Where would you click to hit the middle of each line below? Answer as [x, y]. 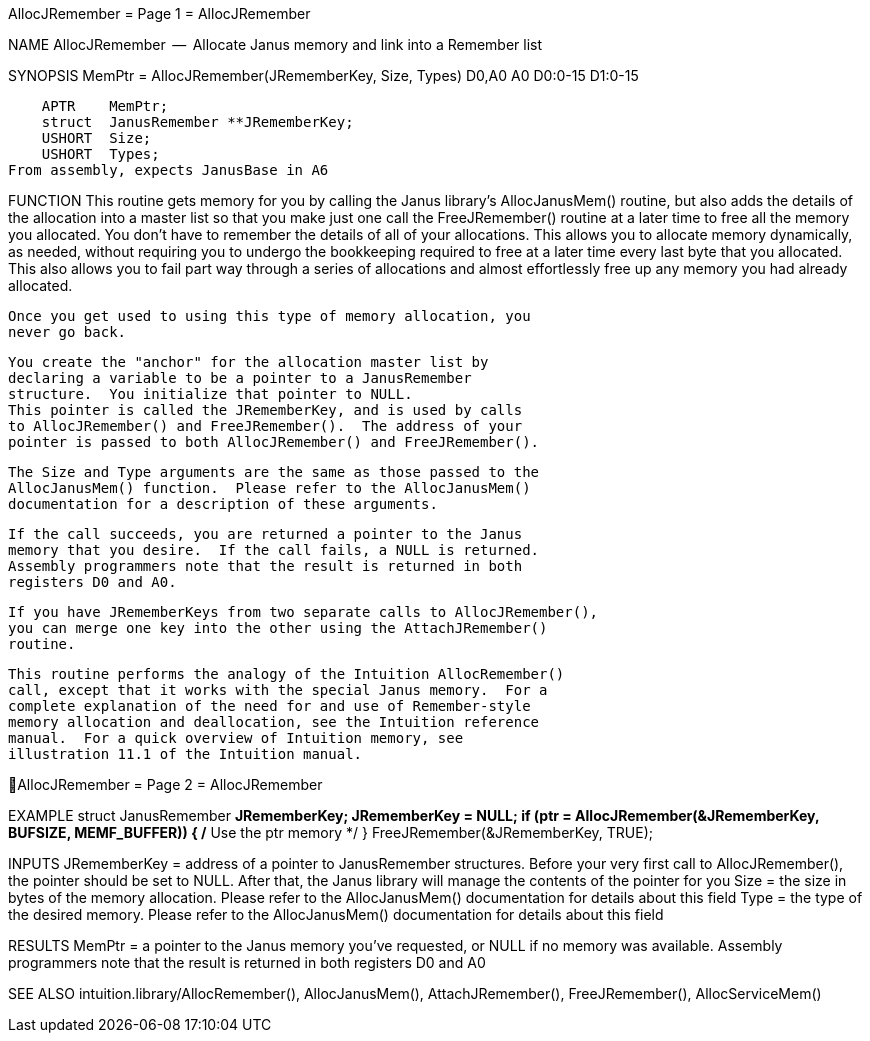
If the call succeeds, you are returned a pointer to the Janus [265, 534]
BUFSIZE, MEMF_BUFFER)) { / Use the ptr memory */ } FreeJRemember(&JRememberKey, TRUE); [330, 832]
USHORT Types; [100, 154]
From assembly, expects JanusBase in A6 [168, 170]
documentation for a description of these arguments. [223, 504]
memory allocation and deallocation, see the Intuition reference [274, 722]
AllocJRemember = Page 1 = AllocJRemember [159, 13]
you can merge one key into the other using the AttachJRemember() [278, 628]
